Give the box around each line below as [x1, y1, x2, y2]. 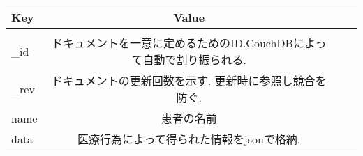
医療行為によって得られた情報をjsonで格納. [77, 131, 301, 147]
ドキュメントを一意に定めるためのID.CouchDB [51, 35, 293, 51]
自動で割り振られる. [142, 52, 246, 68]
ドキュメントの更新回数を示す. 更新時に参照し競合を [51, 72, 327, 88]
